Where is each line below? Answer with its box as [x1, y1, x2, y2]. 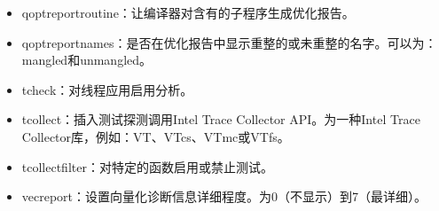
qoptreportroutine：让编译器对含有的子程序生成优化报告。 [21, 4, 355, 21]
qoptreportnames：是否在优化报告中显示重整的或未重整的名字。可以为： [21, 33, 437, 51]
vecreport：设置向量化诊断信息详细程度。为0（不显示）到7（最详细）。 [21, 187, 427, 206]
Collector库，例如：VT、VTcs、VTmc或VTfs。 [21, 127, 290, 145]
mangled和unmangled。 [21, 51, 153, 69]
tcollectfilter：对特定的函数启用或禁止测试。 [21, 157, 273, 176]
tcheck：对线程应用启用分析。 [21, 80, 193, 98]
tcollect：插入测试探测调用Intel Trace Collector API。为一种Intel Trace [21, 110, 420, 129]
